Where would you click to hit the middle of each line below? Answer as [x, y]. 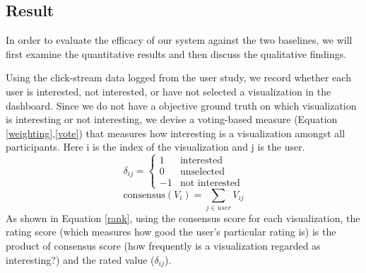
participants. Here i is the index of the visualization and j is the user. [155, 147]
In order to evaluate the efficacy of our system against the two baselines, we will [179, 40]
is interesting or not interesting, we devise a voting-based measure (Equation [172, 119]
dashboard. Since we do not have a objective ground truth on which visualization [181, 105]
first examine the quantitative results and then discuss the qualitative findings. [176, 53]
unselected [202, 172]
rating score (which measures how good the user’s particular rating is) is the [171, 232]
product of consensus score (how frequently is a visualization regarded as [163, 246]
